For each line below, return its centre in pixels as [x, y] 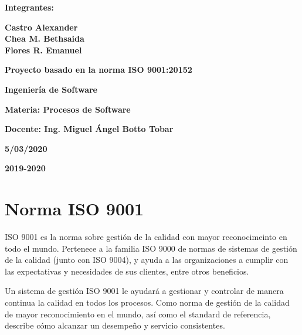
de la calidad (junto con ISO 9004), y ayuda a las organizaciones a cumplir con [147, 260]
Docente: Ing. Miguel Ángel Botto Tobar [89, 129]
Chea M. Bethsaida [45, 38]
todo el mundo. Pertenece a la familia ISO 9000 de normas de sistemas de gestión [151, 248]
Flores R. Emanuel [43, 50]
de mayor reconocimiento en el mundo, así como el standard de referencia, [138, 314]
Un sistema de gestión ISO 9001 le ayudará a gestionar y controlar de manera [144, 291]
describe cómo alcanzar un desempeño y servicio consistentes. [115, 325]
